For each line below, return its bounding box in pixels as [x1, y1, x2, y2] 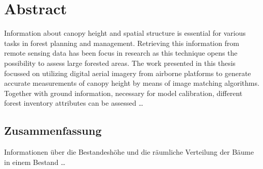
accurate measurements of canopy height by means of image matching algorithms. [4, 78, 259, 88]
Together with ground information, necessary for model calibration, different [4, 87, 243, 98]
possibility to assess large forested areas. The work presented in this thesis [4, 57, 236, 68]
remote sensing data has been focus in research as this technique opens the [4, 47, 238, 58]
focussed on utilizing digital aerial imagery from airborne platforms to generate [4, 67, 251, 78]
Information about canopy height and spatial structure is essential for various [4, 28, 246, 38]
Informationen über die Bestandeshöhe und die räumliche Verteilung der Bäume [4, 147, 254, 157]
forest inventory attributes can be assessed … [4, 98, 144, 108]
